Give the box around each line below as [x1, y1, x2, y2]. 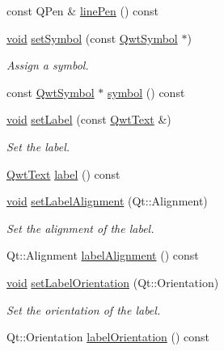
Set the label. [6, 137, 70, 154]
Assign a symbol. [6, 57, 89, 74]
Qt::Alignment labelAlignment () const [6, 247, 199, 264]
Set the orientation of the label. [6, 301, 161, 318]
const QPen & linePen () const [6, 2, 158, 19]
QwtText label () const [6, 165, 120, 182]
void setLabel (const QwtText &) [6, 111, 171, 128]
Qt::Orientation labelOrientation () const [6, 328, 210, 345]
